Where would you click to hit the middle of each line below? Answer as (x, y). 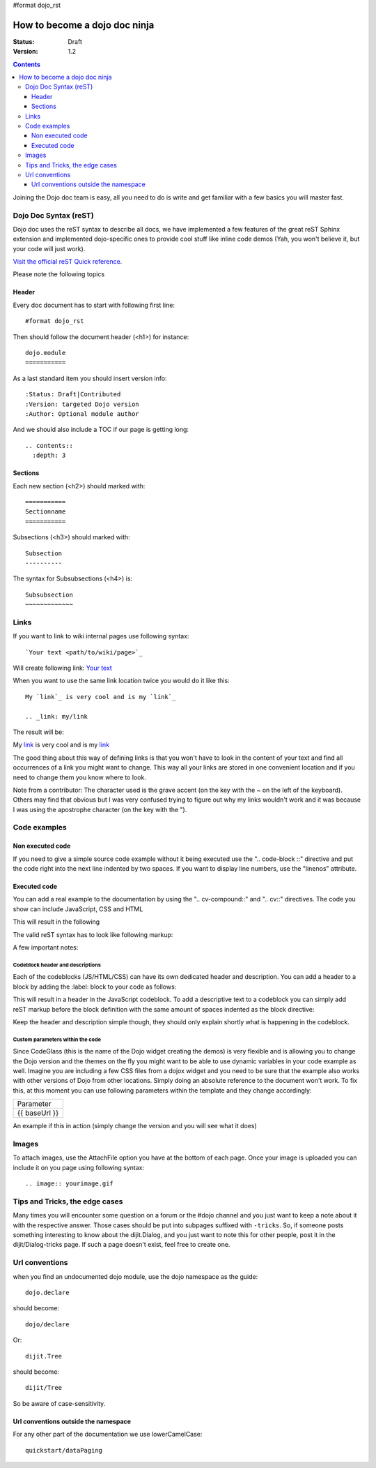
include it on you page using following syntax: (79, 1167)
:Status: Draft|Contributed (73, 395)
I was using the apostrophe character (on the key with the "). (100, 809)
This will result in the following (56, 922)
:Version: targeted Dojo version (82, 404)
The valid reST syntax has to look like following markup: (93, 934)
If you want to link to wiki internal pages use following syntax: (101, 636)
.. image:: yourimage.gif (70, 1184)
